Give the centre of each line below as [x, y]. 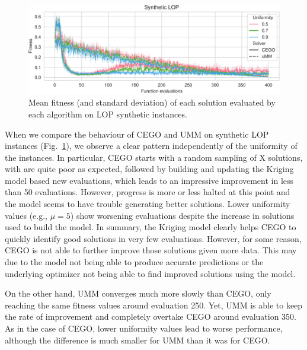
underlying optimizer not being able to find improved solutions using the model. [150, 273]
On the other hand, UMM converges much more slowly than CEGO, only [138, 293]
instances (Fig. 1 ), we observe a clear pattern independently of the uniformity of [151, 146]
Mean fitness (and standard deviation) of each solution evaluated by [152, 102]
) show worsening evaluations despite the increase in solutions [182, 215]
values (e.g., [26, 215]
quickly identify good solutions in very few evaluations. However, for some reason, [153, 238]
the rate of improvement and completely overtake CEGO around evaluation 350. [151, 316]
